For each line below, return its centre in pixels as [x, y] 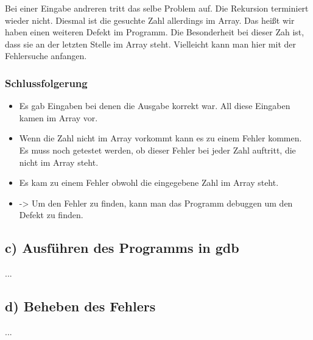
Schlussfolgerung [46, 83]
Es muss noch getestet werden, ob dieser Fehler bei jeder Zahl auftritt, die [157, 150]
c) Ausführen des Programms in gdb [122, 248]
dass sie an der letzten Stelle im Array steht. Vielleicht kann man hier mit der [151, 44]
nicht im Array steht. [59, 162]
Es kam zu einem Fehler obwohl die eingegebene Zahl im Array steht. [149, 182]
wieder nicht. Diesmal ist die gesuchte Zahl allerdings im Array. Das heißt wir [150, 20]
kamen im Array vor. [58, 117]
